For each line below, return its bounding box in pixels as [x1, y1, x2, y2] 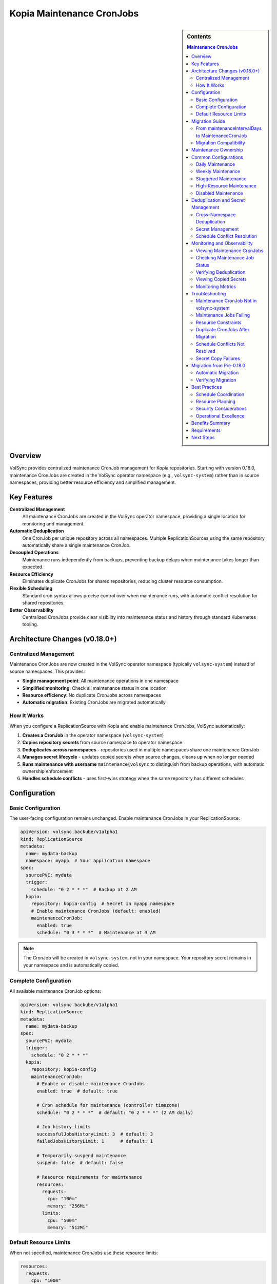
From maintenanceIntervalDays [195, 125, 262, 131]
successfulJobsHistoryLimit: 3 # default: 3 [36, 1131, 153, 1137]
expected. [22, 564, 44, 570]
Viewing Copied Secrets [195, 276, 247, 282]
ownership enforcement [22, 768, 73, 774]
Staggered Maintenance [195, 175, 247, 182]
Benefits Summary [191, 420, 231, 426]
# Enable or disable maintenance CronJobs [36, 1081, 145, 1087]
